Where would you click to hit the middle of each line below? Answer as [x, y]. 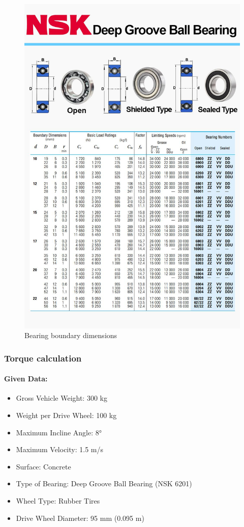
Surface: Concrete [43, 466]
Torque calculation [43, 358]
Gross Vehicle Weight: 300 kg [62, 398]
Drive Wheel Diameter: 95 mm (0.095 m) [80, 518]
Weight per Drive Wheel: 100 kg [66, 415]
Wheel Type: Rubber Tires [58, 501]
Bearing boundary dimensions [71, 335]
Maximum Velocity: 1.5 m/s [59, 449]
